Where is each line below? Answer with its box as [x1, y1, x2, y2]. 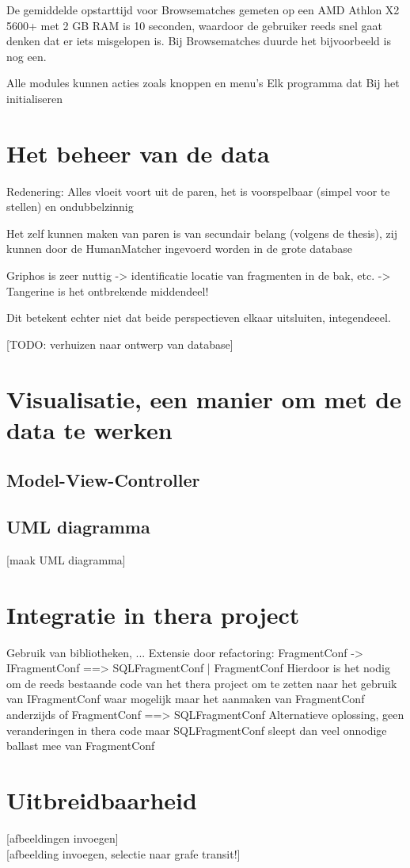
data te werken [6, 413, 173, 445]
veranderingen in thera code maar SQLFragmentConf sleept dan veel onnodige [6, 721, 387, 738]
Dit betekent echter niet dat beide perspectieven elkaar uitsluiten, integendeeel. [6, 309, 391, 326]
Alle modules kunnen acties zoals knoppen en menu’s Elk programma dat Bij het [6, 75, 400, 91]
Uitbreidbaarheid [6, 784, 197, 816]
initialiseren [6, 90, 63, 106]
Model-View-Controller [6, 468, 200, 492]
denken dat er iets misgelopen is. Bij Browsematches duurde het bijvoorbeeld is [6, 33, 391, 49]
